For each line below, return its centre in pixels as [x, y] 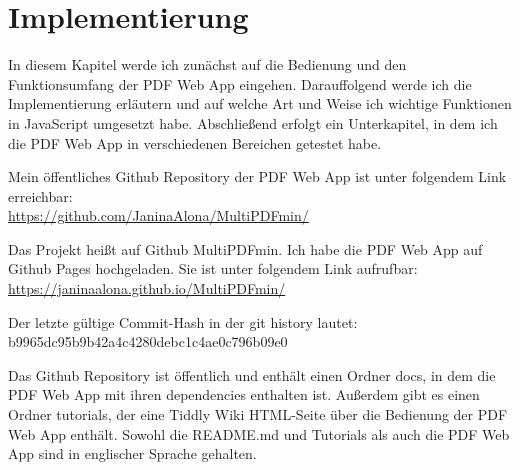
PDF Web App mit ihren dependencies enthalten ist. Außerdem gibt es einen [244, 394]
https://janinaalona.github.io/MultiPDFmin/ [147, 288]
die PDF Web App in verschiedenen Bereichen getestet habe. [195, 142]
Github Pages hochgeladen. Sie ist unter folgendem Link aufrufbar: [213, 268]
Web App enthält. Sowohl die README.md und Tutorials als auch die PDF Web [259, 433]
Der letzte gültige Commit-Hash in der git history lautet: [183, 321]
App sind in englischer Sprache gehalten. [132, 453]
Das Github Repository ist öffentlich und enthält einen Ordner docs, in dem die [252, 374]
